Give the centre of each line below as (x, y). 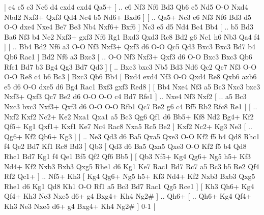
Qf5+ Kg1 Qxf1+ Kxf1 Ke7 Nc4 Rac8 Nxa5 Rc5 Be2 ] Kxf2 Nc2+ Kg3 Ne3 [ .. (128, 126)
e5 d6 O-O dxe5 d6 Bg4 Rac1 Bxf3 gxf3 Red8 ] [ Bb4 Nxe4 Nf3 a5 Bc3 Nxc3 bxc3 (132, 86)
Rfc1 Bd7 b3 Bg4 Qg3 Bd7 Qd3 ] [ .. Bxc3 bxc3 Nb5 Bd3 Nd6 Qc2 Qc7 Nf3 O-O (130, 66)
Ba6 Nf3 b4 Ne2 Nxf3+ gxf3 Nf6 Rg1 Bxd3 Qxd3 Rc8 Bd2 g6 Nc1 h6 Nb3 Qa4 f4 (132, 36)
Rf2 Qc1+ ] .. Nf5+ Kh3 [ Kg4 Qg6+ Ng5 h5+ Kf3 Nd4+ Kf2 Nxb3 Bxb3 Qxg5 (130, 176)
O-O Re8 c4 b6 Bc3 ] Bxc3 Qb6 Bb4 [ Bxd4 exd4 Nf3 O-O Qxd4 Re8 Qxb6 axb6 (130, 76)
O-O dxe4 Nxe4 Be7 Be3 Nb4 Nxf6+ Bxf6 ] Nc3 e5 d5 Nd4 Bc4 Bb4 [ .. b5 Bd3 (129, 27)
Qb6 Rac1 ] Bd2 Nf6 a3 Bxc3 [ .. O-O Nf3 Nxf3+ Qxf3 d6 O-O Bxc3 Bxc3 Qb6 (128, 56)
